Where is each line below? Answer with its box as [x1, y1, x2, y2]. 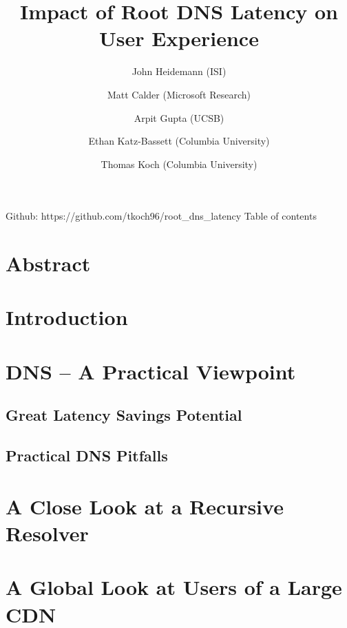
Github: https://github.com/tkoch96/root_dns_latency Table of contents [6, 209, 317, 223]
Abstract [6, 249, 91, 278]
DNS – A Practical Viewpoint [6, 357, 296, 385]
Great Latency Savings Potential [6, 404, 242, 426]
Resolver [6, 519, 89, 547]
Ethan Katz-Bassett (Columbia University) [88, 134, 270, 148]
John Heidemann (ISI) [132, 64, 227, 78]
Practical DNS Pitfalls [6, 445, 168, 466]
